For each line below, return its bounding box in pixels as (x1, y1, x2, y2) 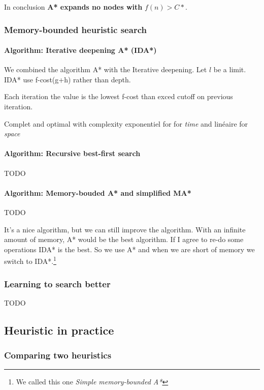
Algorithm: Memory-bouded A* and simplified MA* (4, 187, 191, 198)
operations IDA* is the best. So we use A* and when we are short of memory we (4, 244, 255, 254)
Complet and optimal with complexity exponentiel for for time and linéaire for (4, 118, 248, 129)
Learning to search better (4, 277, 111, 290)
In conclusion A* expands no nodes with (4, 2, 143, 12)
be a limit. (213, 64, 246, 75)
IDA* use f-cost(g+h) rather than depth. (4, 74, 131, 84)
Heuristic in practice (4, 322, 114, 338)
